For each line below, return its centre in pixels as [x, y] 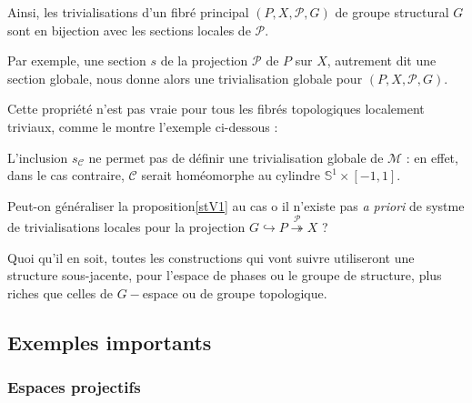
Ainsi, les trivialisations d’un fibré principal [128, 12]
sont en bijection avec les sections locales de [129, 30]
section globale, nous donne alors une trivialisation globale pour [185, 78]
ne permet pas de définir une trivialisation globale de [236, 157]
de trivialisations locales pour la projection [126, 227]
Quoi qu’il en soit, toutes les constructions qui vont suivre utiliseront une [211, 257]
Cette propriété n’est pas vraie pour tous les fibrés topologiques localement [216, 109]
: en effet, [432, 157]
